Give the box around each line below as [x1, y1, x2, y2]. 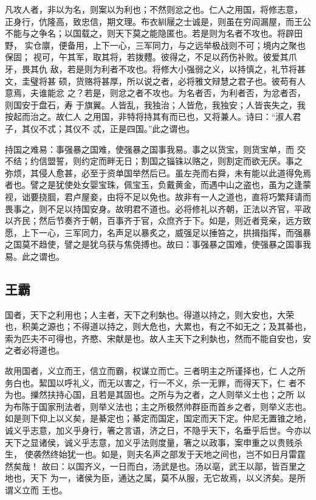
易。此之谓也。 [5, 249, 64, 262]
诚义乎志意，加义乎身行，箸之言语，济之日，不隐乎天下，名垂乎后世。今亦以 [5, 424, 311, 437]
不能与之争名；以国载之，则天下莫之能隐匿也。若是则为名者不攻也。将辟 [5, 27, 294, 40]
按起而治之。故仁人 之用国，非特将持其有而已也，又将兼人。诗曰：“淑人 [5, 110, 293, 123]
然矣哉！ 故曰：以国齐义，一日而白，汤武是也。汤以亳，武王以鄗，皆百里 [5, 459, 297, 472]
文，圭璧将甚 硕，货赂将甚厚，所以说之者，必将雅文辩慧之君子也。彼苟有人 [5, 74, 306, 87]
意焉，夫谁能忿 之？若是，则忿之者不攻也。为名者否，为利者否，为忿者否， [5, 86, 306, 99]
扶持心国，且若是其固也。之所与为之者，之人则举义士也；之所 [47, 388, 294, 401]
